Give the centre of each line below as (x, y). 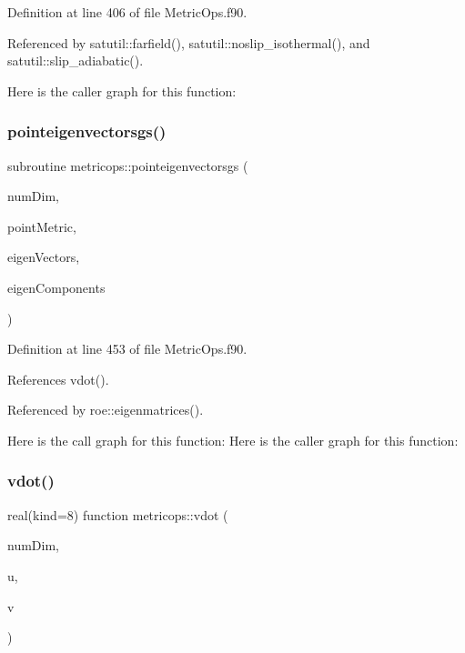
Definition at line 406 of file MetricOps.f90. (127, 12)
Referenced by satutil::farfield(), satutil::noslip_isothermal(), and (189, 42)
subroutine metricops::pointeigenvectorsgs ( (128, 165)
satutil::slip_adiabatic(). (76, 60)
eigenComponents (56, 287)
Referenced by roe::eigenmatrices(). (106, 410)
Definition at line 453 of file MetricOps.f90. (127, 349)
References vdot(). (58, 379)
